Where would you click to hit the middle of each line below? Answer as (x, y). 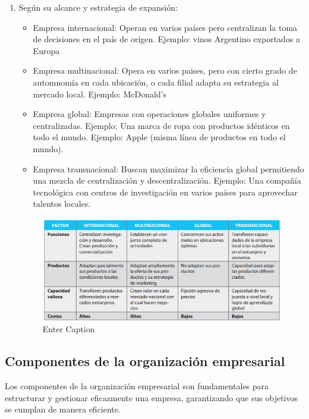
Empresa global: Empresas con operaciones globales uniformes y (149, 114)
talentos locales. (62, 204)
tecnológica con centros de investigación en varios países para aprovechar (165, 192)
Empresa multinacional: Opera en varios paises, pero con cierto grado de (165, 70)
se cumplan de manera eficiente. (63, 409)
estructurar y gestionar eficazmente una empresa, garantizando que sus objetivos (152, 397)
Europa (46, 50)
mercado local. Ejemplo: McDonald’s (100, 94)
